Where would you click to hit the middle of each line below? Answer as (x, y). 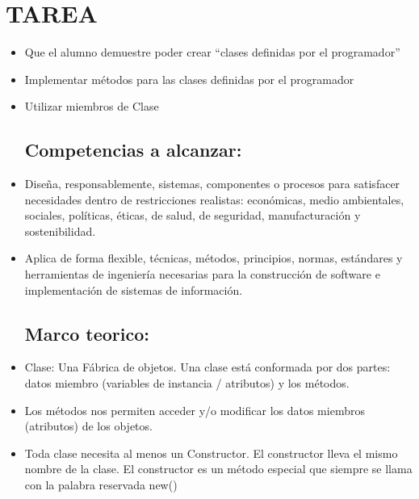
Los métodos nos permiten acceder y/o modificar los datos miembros (195, 410)
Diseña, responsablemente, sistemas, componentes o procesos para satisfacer (212, 184)
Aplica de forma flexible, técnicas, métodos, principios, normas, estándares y (214, 258)
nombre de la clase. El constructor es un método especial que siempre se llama (218, 469)
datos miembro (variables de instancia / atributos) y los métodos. (187, 383)
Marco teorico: (87, 333)
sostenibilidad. (60, 231)
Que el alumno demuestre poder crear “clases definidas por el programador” (212, 52)
